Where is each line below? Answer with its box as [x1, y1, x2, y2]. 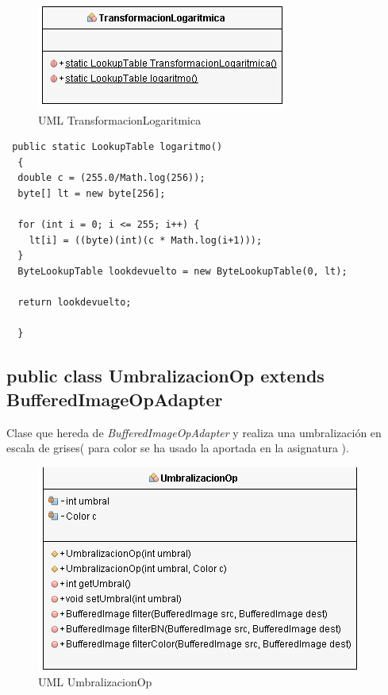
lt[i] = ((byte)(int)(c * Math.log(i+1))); [29, 234, 263, 246]
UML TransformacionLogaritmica [38, 111, 202, 128]
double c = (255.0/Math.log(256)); [17, 172, 206, 184]
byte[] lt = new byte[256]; [17, 187, 166, 199]
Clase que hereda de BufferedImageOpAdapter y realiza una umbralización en [6, 424, 382, 440]
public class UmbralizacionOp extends [6, 363, 325, 388]
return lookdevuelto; [17, 297, 132, 309]
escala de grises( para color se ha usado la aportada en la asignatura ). [6, 440, 349, 456]
